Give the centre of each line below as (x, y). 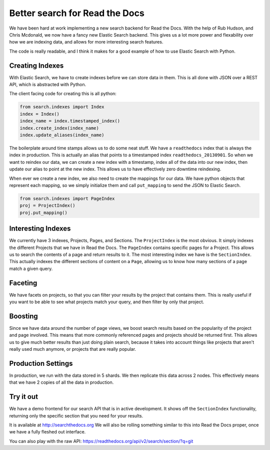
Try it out (24, 397)
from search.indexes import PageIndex (67, 198)
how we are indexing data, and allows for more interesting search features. (86, 42)
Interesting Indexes (40, 229)
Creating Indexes (36, 65)
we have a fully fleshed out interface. (47, 432)
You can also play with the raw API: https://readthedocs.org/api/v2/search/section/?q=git (101, 441)
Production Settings (41, 363)
